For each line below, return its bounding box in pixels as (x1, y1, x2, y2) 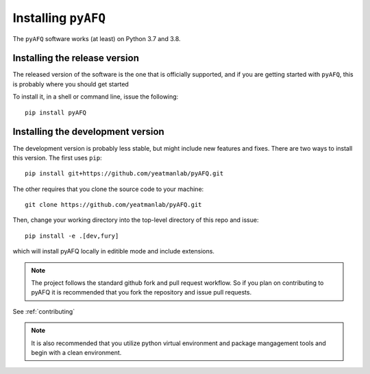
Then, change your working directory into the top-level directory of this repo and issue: (12, 216, 259, 224)
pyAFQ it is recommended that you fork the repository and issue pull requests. (31, 288, 252, 297)
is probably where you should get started (12, 79, 129, 88)
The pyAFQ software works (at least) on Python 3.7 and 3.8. (12, 34, 181, 42)
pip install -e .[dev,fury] (25, 232, 119, 240)
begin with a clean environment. (31, 349, 122, 356)
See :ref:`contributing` (12, 307, 75, 315)
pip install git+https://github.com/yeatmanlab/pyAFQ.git (25, 170, 224, 177)
